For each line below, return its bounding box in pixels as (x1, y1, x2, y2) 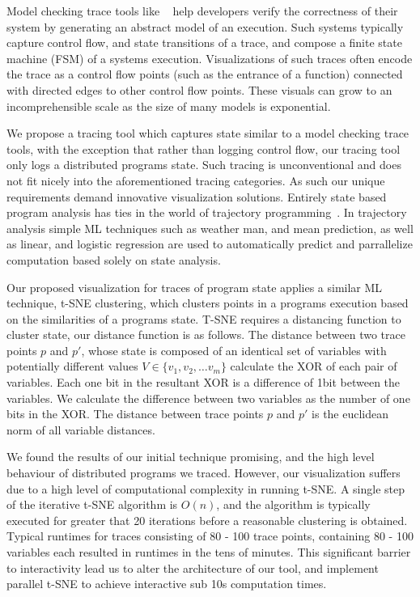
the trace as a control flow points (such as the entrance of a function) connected (6, 66, 403, 83)
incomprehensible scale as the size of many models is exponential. (6, 97, 331, 114)
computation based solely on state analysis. (6, 251, 221, 268)
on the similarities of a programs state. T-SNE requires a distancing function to (6, 310, 401, 327)
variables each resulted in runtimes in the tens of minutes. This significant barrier (6, 544, 411, 560)
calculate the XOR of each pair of (230, 358, 397, 375)
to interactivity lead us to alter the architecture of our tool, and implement (6, 559, 379, 576)
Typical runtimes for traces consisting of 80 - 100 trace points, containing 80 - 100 (6, 527, 414, 544)
